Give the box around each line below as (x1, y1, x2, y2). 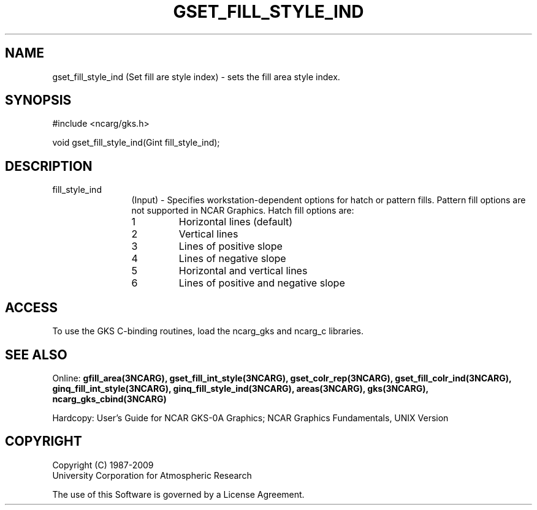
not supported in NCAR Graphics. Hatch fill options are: (131, 205, 354, 216)
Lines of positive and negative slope (178, 277, 345, 290)
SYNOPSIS (5, 92, 72, 108)
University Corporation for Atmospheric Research (52, 470, 252, 481)
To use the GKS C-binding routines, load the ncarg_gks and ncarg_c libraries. (52, 326, 364, 337)
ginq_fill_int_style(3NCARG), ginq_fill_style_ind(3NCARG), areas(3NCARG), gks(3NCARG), (52, 383, 428, 394)
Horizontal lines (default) (178, 216, 293, 228)
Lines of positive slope (178, 240, 283, 253)
